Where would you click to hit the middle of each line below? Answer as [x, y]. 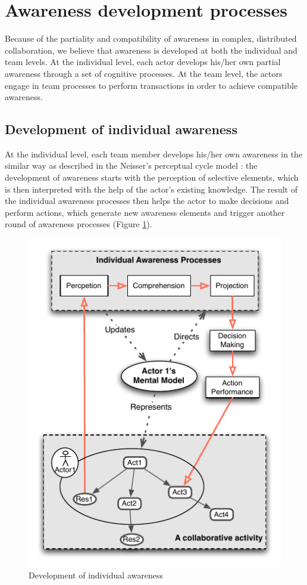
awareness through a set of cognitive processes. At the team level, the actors [144, 73]
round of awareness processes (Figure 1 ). [79, 224]
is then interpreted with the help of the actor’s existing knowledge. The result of [151, 189]
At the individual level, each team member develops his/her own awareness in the [154, 154]
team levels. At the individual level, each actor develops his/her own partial [143, 62]
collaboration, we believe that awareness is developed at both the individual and [151, 50]
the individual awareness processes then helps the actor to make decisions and [147, 201]
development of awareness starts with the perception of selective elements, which [152, 177]
